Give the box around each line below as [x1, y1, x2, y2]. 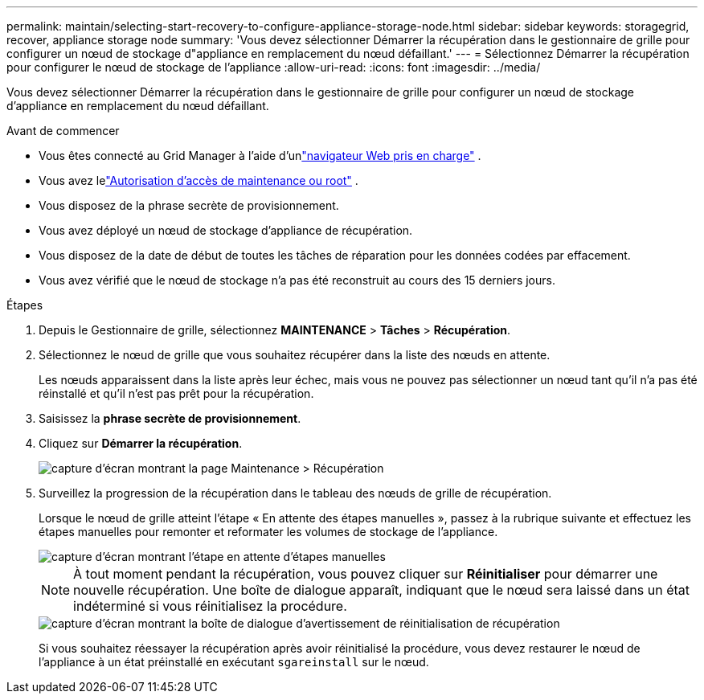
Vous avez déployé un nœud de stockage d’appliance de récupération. [39, 223, 413, 237]
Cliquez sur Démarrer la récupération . [39, 436, 243, 450]
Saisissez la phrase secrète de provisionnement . [39, 411, 301, 425]
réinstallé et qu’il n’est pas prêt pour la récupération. [39, 387, 314, 400]
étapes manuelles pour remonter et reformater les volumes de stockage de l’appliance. [39, 525, 498, 538]
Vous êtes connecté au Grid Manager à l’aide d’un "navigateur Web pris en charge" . [39, 149, 481, 162]
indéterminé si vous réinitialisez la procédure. [73, 598, 347, 614]
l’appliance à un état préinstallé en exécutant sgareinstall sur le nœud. [39, 655, 429, 669]
